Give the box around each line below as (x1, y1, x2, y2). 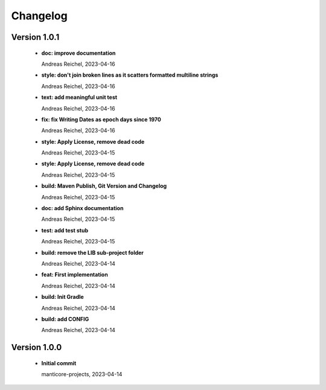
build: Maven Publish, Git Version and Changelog (41, 182, 167, 190)
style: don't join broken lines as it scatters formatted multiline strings (41, 71, 219, 78)
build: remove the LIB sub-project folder (41, 249, 144, 256)
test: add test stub (41, 226, 89, 234)
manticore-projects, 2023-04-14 (41, 371, 123, 378)
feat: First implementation (41, 271, 108, 278)
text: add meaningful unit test (41, 94, 118, 101)
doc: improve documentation (41, 49, 116, 57)
